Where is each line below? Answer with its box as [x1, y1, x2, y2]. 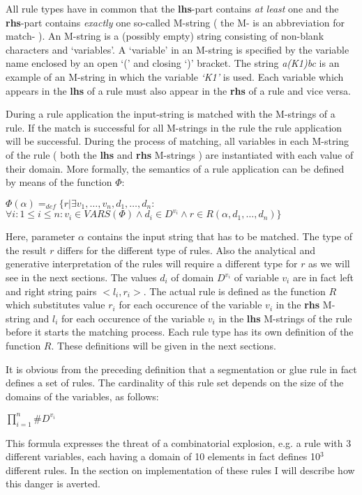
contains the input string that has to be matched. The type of [87, 229, 353, 244]
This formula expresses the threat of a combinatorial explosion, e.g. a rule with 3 [6, 435, 352, 450]
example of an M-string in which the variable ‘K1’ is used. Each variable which [6, 69, 344, 84]
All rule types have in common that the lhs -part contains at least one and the [6, 1, 339, 15]
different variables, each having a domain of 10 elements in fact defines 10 [6, 449, 320, 464]
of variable [234, 270, 279, 284]
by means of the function [6, 175, 112, 189]
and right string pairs [6, 283, 97, 298]
